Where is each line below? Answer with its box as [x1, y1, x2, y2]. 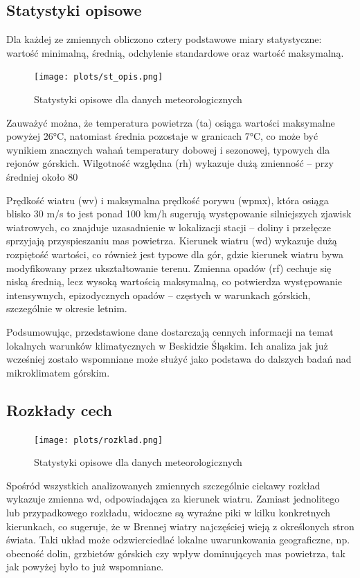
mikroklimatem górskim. [6, 365, 110, 379]
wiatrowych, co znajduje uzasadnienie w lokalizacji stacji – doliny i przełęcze [6, 219, 331, 234]
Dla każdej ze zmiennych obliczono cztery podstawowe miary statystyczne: [6, 32, 322, 46]
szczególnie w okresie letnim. [6, 301, 127, 316]
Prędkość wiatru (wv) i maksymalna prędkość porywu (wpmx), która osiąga [6, 192, 329, 207]
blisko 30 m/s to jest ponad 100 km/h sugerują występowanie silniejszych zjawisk [6, 206, 352, 221]
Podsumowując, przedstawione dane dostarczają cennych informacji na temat [6, 324, 334, 338]
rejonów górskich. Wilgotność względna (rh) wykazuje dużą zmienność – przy [6, 156, 334, 170]
